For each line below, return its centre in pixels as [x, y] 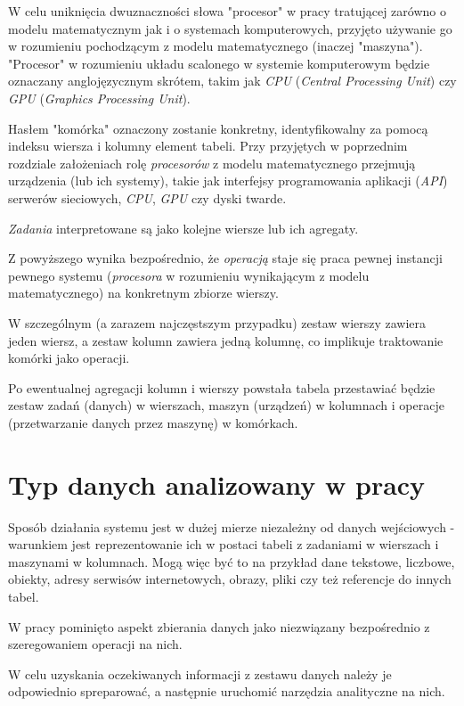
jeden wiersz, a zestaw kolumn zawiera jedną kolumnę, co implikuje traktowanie [226, 340]
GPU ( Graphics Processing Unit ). [99, 98]
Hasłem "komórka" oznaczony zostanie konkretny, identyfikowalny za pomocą [218, 128]
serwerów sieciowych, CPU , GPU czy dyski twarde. [147, 197]
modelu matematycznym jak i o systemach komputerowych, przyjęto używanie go [230, 28]
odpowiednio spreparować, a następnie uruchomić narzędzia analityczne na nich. [227, 691]
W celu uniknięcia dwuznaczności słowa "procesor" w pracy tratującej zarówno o [227, 11]
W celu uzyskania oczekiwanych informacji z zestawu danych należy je [200, 673]
